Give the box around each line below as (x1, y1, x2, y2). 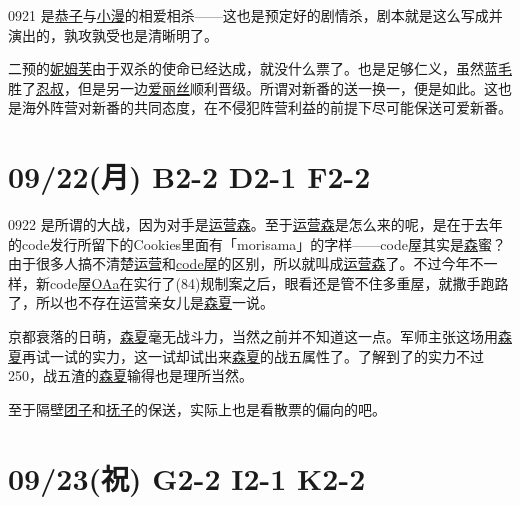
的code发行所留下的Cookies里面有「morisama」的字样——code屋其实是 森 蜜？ (8, 233, 506, 254)
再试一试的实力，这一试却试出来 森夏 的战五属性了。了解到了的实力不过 (22, 345, 484, 366)
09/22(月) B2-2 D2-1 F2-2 (8, 156, 371, 197)
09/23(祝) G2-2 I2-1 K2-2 (8, 457, 366, 498)
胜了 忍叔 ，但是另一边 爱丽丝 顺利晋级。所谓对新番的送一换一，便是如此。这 (8, 77, 498, 98)
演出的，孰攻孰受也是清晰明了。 (8, 24, 218, 45)
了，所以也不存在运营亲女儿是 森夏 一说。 (8, 292, 274, 313)
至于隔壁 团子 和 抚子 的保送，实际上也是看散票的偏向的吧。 (8, 398, 386, 419)
